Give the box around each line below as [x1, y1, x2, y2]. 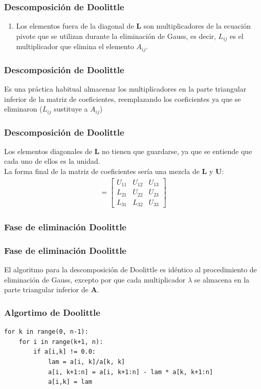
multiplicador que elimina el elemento [16, 41, 134, 52]
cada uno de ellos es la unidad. [4, 156, 100, 166]
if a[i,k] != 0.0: [33, 348, 96, 356]
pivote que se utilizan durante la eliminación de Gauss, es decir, [16, 30, 216, 41]
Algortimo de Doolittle [4, 306, 100, 318]
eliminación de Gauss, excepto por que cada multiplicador [4, 274, 186, 285]
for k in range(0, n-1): [4, 328, 89, 336]
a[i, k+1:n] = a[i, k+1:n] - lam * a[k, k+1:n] [48, 368, 213, 376]
